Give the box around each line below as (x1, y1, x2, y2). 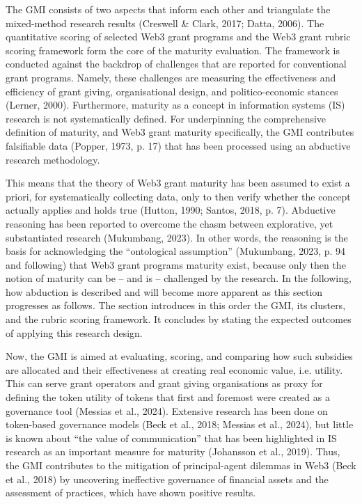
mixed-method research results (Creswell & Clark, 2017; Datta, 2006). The (6, 15, 324, 30)
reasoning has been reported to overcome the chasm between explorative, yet (6, 216, 333, 230)
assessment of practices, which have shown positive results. (6, 485, 256, 500)
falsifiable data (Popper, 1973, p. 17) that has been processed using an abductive (6, 138, 351, 152)
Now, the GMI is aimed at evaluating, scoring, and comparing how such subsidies (6, 349, 353, 363)
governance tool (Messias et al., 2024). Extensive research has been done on (6, 403, 328, 418)
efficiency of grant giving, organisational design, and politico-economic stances (6, 84, 338, 98)
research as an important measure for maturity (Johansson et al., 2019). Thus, (6, 444, 340, 459)
